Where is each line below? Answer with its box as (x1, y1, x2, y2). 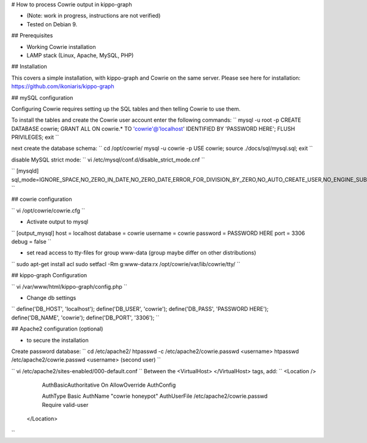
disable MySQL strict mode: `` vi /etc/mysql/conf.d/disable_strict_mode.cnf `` (11, 156, 205, 163)
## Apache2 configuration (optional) (11, 325, 103, 333)
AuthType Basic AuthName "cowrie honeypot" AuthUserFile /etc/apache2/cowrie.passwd (42, 392, 268, 400)
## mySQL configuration (11, 94, 73, 101)
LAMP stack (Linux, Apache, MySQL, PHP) (26, 51, 134, 59)
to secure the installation (26, 337, 89, 344)
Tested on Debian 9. (26, 20, 78, 28)
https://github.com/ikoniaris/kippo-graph (11, 83, 114, 90)
